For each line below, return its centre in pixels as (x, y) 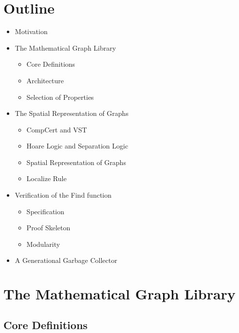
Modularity (43, 244)
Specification (45, 211)
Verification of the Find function (63, 195)
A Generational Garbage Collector (66, 260)
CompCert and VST (57, 129)
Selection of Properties (60, 97)
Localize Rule (46, 178)
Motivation (31, 31)
